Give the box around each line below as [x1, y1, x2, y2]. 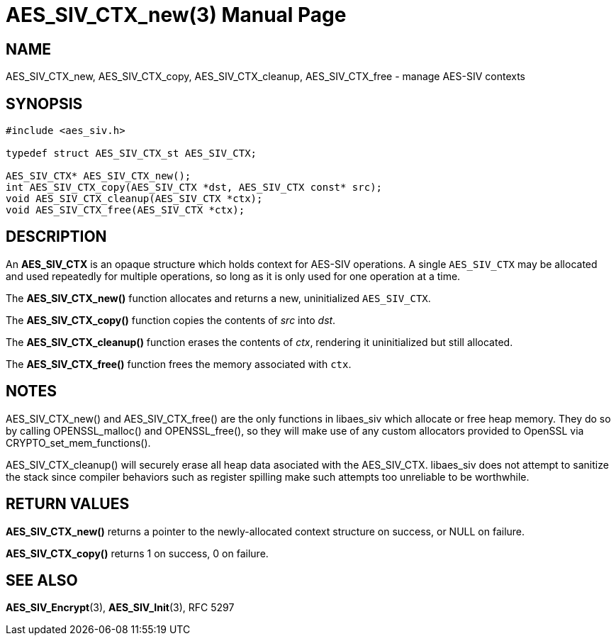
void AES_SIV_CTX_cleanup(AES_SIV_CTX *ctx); [6, 193, 263, 205]
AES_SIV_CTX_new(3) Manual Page [6, 3, 347, 27]
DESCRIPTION [6, 228, 107, 246]
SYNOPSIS [6, 94, 83, 113]
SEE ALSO [6, 571, 78, 589]
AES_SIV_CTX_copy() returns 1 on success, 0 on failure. [6, 547, 269, 559]
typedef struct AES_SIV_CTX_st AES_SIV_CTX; [6, 147, 257, 160]
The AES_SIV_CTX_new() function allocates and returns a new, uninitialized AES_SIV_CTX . [6, 291, 431, 304]
